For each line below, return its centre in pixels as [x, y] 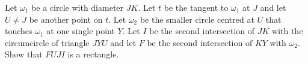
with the [288, 31]
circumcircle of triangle [47, 42]
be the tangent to [196, 7]
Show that [24, 54]
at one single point [81, 31]
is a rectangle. [93, 54]
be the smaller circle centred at [197, 19]
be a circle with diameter [78, 7]
